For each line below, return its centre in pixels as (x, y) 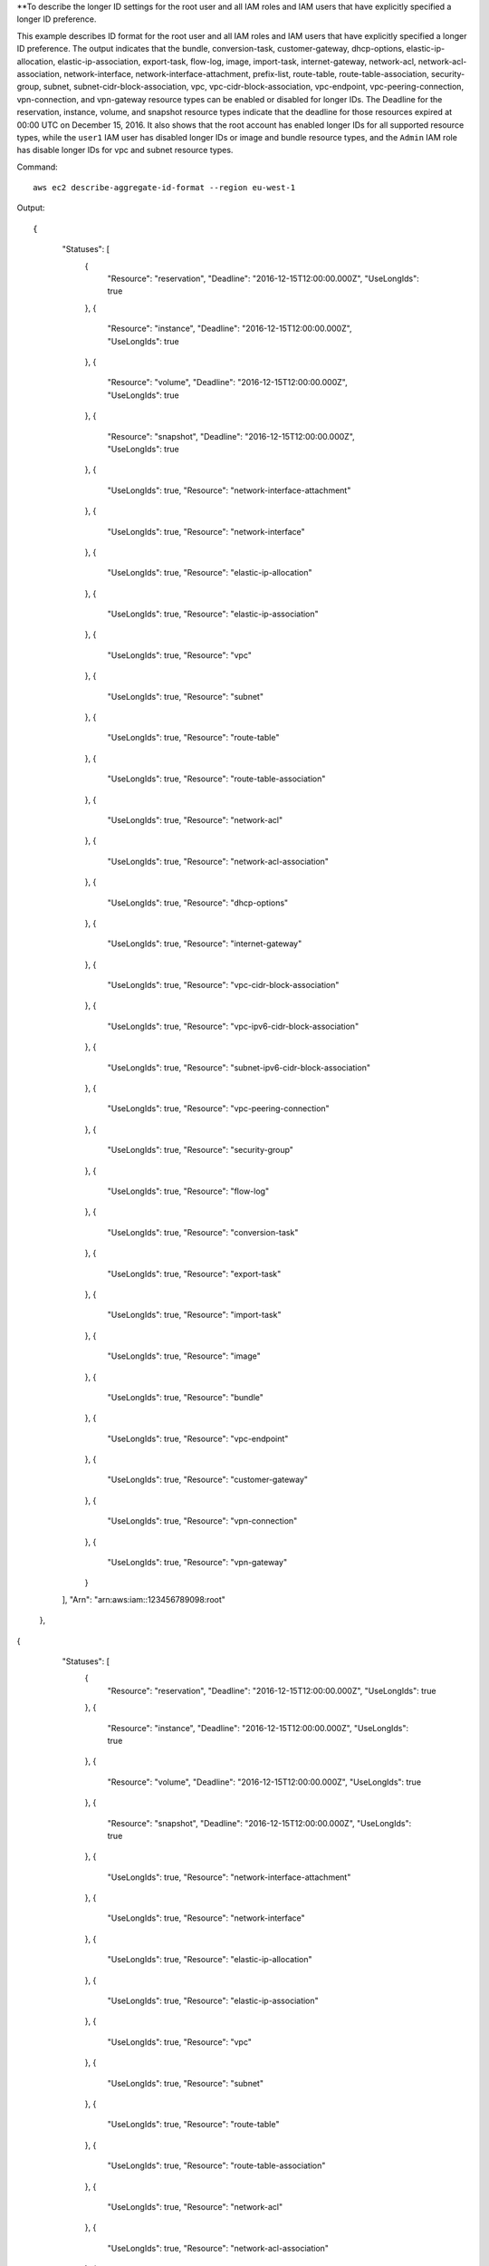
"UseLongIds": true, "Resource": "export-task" (194, 1273)
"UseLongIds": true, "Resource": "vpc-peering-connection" (218, 1109)
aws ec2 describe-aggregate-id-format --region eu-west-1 (164, 188)
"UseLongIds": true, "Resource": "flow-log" (188, 1191)
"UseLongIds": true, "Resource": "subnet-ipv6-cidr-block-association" (239, 1067)
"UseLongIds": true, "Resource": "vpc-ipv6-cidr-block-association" (233, 1026)
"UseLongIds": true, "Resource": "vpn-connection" (202, 1521)
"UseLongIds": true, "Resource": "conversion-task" (203, 1232)
